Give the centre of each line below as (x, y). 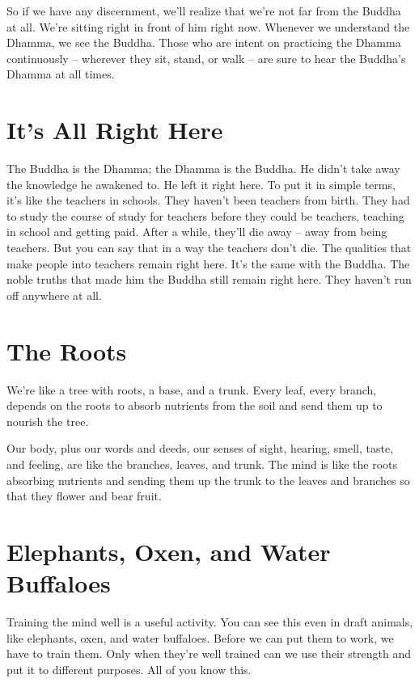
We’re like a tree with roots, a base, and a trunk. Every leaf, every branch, (192, 389)
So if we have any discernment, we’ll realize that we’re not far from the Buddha (204, 11)
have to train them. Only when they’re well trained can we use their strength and (209, 653)
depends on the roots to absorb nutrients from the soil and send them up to (195, 405)
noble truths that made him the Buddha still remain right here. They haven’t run (209, 279)
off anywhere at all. (54, 295)
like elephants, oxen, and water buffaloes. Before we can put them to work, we (200, 637)
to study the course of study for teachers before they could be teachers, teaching (205, 215)
